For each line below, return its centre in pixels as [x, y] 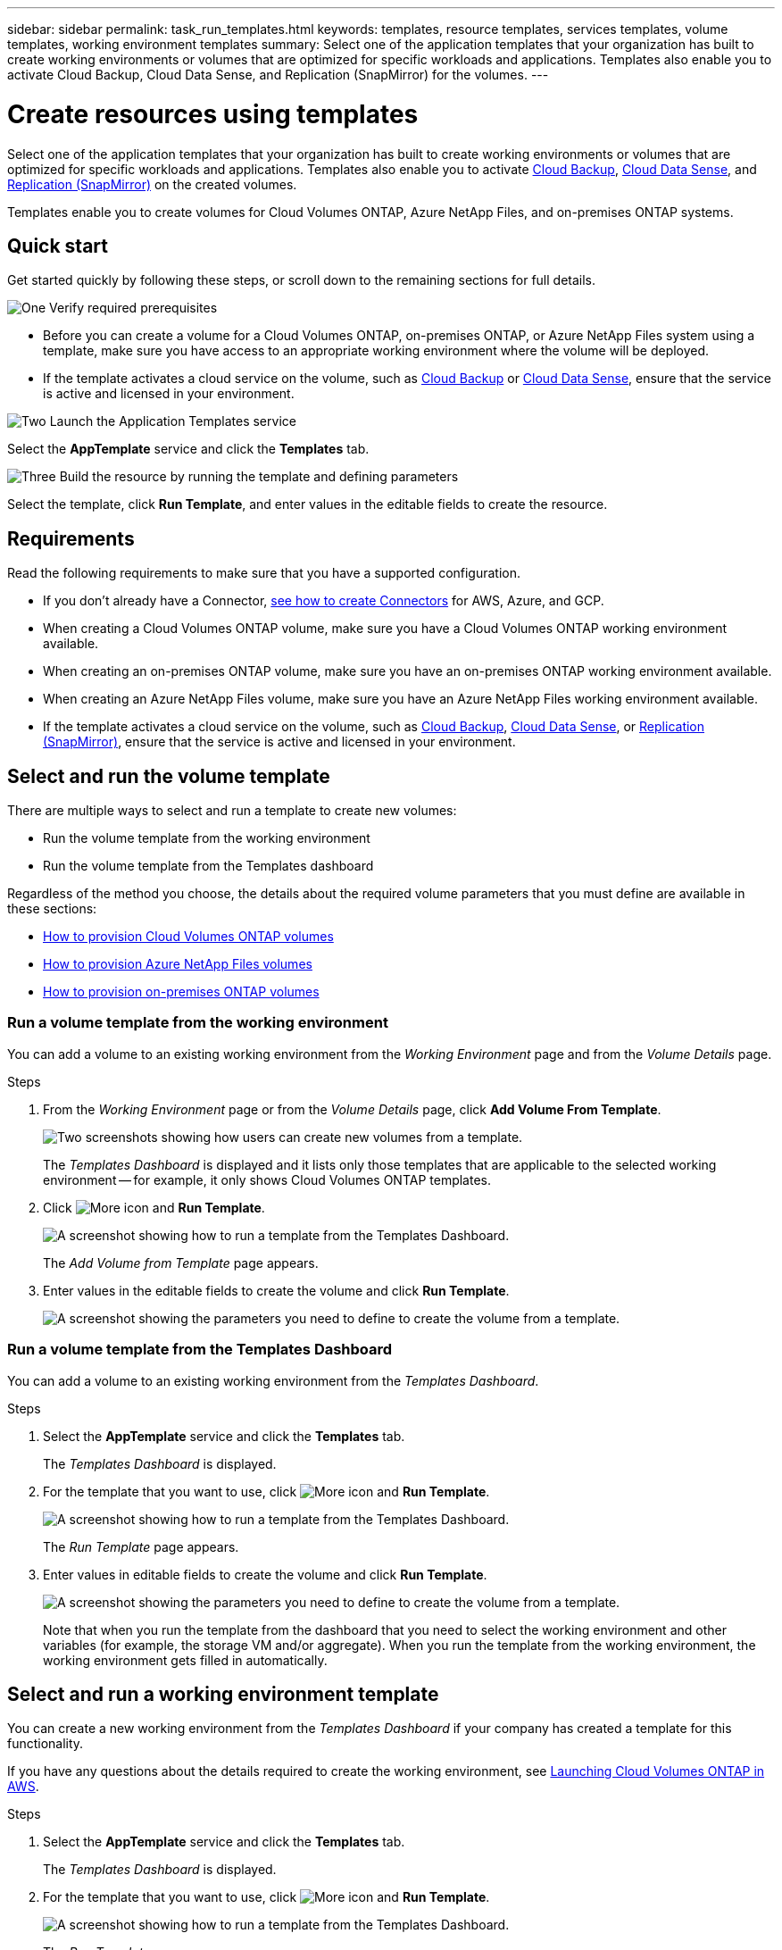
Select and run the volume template [169, 776]
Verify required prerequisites [133, 308]
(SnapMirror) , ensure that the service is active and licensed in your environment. [279, 742]
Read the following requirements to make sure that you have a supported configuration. [264, 573]
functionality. [46, 1744]
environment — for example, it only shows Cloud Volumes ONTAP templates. [267, 1179]
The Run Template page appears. [141, 1546]
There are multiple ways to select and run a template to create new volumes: [232, 811]
